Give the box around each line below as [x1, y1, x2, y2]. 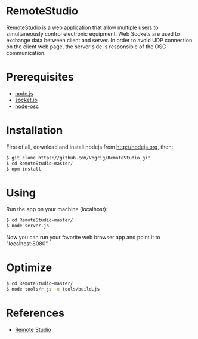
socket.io [14, 96, 38, 103]
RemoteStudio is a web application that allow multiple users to [6, 24, 159, 31]
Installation [6, 124, 63, 137]
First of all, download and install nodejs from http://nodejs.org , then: [6, 143, 174, 150]
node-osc [14, 103, 39, 110]
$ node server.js [6, 223, 49, 229]
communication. [6, 49, 46, 56]
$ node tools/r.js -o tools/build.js [6, 286, 100, 292]
